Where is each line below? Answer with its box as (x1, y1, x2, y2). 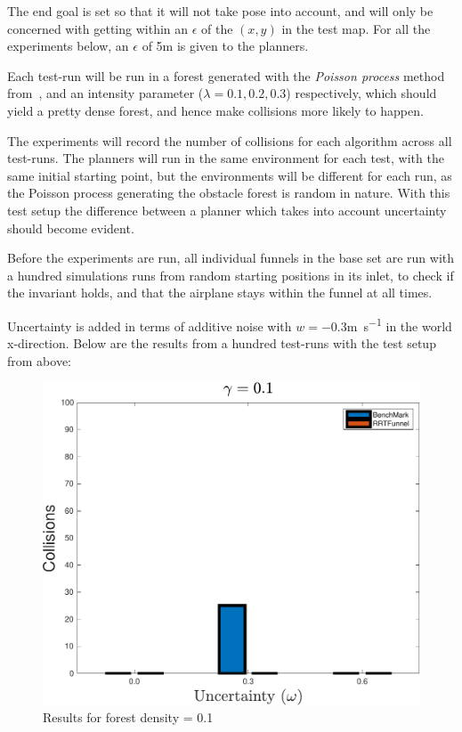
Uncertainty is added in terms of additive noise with (7, 316, 292, 335)
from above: (7, 351, 71, 370)
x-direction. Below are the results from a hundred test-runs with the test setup (7, 334, 436, 353)
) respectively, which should (286, 84, 437, 102)
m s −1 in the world (346, 313, 452, 335)
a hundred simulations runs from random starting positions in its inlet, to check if (7, 265, 454, 284)
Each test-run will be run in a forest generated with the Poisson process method (7, 66, 445, 85)
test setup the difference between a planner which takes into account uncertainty (7, 200, 447, 219)
